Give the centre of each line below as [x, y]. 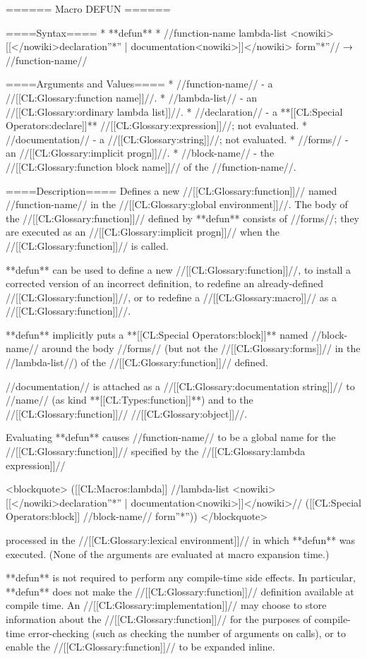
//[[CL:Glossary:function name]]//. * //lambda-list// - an [132, 97]
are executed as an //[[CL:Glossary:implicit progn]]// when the [143, 232]
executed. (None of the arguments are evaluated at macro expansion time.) [168, 554]
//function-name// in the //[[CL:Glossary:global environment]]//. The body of [177, 204]
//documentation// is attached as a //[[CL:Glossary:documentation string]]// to [180, 386]
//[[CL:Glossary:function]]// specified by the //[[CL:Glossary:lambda [156, 451]
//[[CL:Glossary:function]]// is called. [87, 245]
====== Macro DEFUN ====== [88, 8]
